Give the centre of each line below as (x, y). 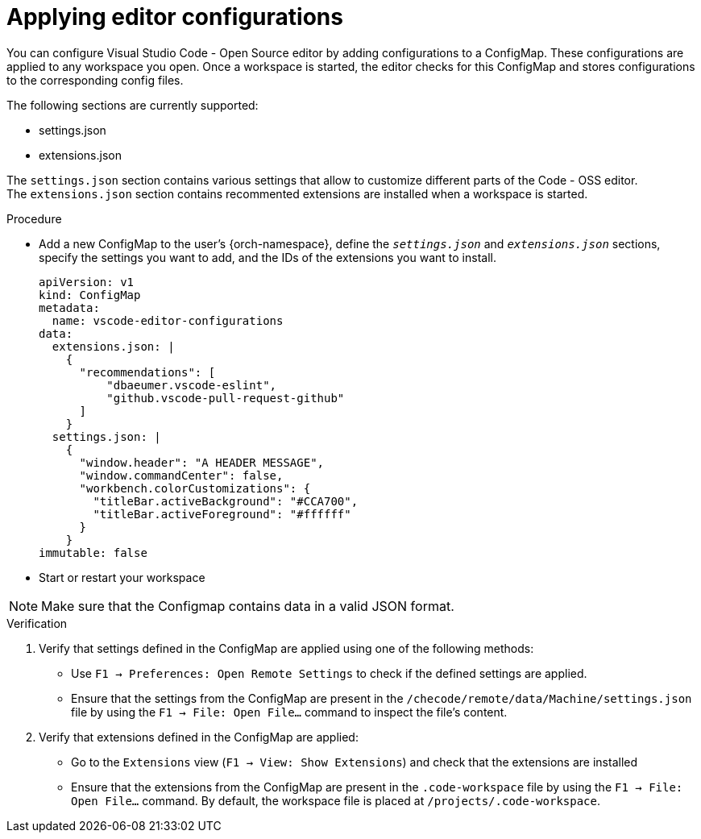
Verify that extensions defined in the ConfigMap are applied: (199, 737)
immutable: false (93, 552)
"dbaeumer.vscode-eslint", (192, 385)
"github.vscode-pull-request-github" (226, 398)
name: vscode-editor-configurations (168, 320)
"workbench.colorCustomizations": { (195, 488)
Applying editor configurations (175, 17)
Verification (37, 623)
